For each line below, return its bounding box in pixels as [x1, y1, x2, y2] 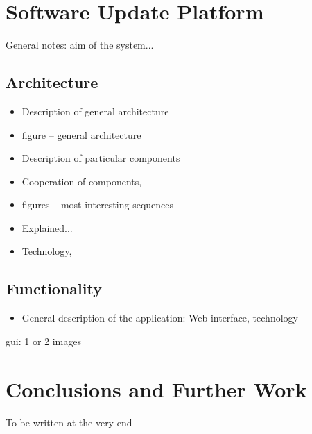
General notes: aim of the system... [6, 37, 154, 52]
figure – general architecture [21, 127, 141, 142]
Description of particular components [21, 151, 180, 165]
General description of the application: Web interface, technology [21, 310, 298, 325]
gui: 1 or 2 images [6, 333, 81, 348]
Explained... [21, 220, 73, 235]
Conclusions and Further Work [6, 374, 307, 403]
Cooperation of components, [21, 174, 142, 188]
